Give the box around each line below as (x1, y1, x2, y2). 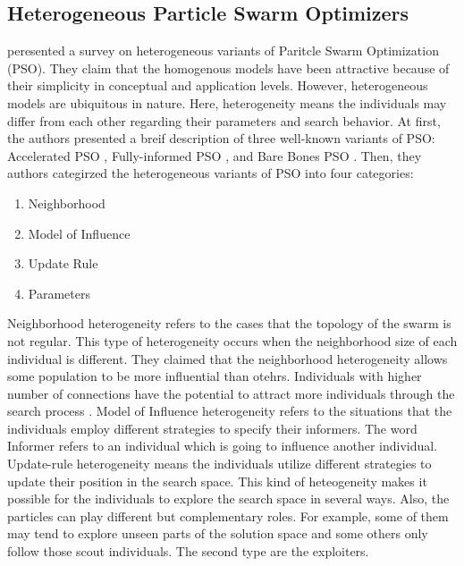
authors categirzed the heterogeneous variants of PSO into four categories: (7, 164, 414, 182)
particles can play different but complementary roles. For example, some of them (7, 506, 449, 525)
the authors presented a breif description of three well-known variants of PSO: (7, 129, 435, 148)
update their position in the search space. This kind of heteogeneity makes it (7, 471, 427, 490)
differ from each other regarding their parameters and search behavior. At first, (7, 111, 441, 130)
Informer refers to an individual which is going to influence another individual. (7, 436, 438, 455)
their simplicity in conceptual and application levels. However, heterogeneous (7, 76, 428, 95)
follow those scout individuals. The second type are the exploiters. (7, 542, 369, 561)
